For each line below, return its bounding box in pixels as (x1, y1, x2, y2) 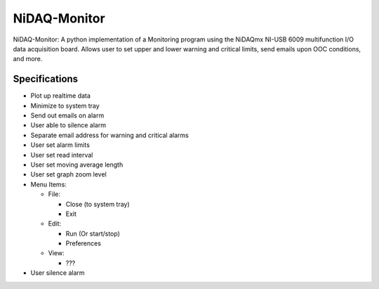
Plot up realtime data (30, 91, 91, 100)
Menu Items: (30, 180, 67, 188)
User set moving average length (30, 160, 124, 169)
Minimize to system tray (30, 101, 100, 110)
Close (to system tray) (65, 200, 130, 208)
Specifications (13, 73, 79, 85)
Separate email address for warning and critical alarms (30, 131, 189, 139)
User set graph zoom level (30, 170, 107, 179)
